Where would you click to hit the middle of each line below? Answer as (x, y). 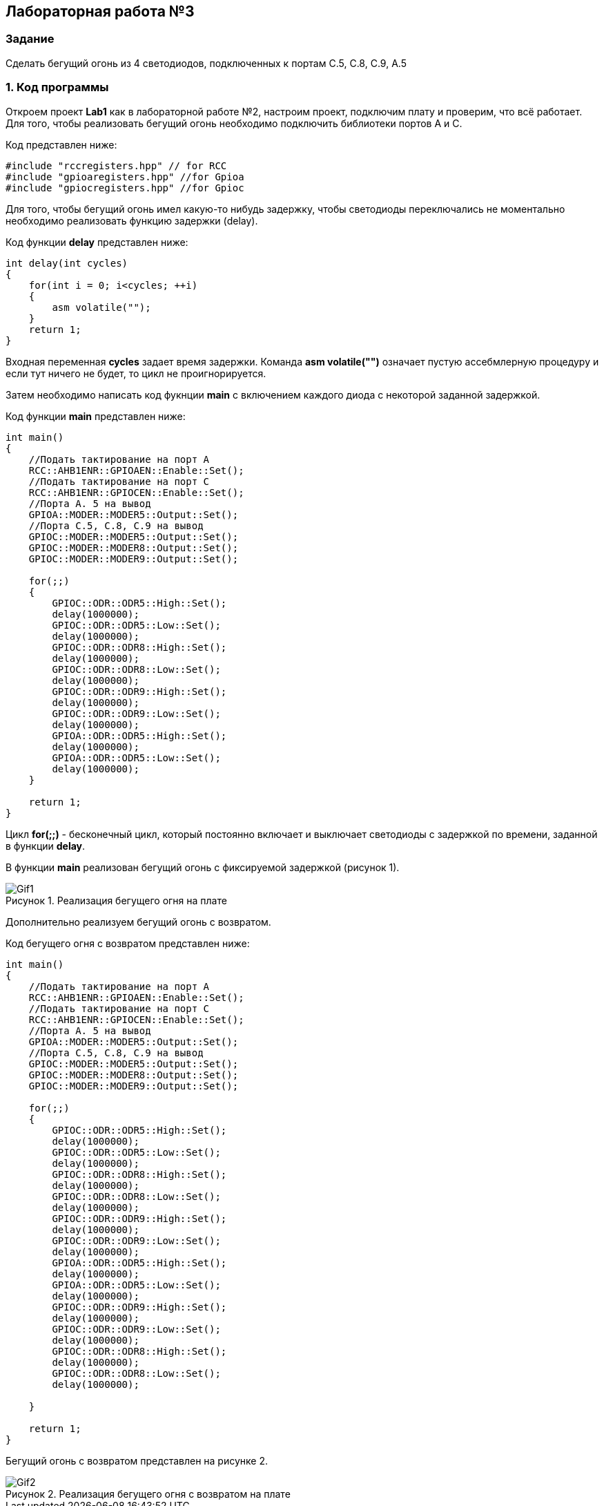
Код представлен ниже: (61, 144)
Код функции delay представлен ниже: (97, 242)
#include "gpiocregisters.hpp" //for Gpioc (125, 188)
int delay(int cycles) (67, 263)
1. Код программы (57, 87)
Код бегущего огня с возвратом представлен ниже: (128, 943)
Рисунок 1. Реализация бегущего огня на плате (116, 900)
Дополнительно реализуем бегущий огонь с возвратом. (138, 922)
